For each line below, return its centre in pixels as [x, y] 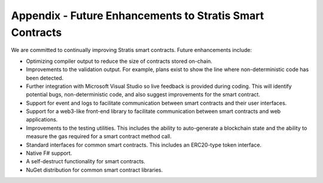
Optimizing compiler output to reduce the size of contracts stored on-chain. [119, 61]
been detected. [45, 78]
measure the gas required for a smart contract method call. [99, 136]
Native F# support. [49, 153]
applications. [42, 120]
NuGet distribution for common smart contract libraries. [95, 170]
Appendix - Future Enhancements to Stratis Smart [138, 16]
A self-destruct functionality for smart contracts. [86, 161]
